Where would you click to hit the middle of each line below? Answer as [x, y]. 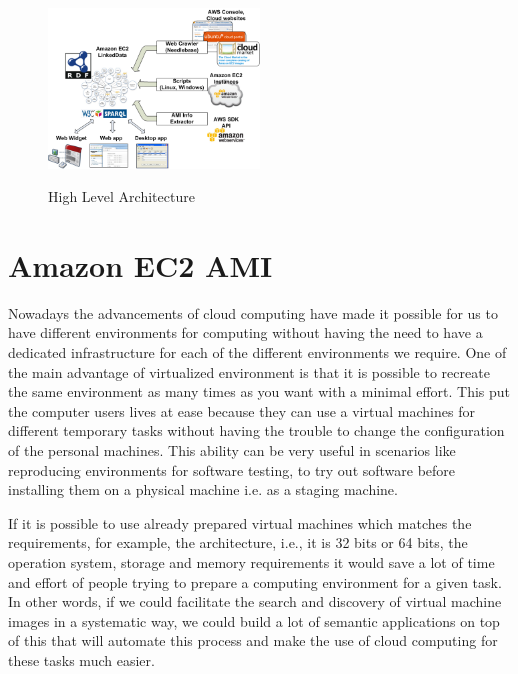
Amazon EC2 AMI [140, 264]
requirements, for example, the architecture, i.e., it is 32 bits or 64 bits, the [238, 542]
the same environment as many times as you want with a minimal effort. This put [259, 391]
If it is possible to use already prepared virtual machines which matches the [240, 522]
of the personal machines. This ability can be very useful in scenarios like [232, 449]
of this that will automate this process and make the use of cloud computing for [253, 640]
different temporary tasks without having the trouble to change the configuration [256, 430]
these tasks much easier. [81, 659]
